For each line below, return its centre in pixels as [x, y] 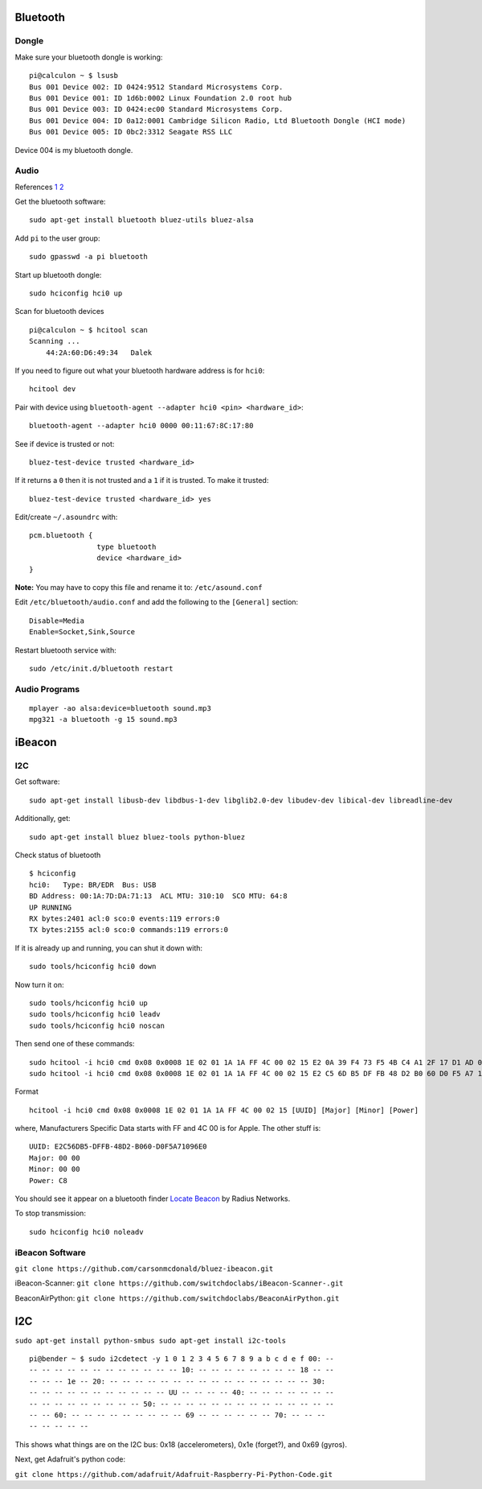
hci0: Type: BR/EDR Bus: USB [93, 885]
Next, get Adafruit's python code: [70, 1459]
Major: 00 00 [55, 1158]
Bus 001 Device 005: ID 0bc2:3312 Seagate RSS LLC [131, 132]
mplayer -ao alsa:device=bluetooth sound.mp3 [120, 708]
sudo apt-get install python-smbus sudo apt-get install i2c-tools [151, 1341]
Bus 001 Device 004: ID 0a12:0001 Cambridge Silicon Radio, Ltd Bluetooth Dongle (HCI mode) [218, 120]
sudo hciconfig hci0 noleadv [86, 1232]
